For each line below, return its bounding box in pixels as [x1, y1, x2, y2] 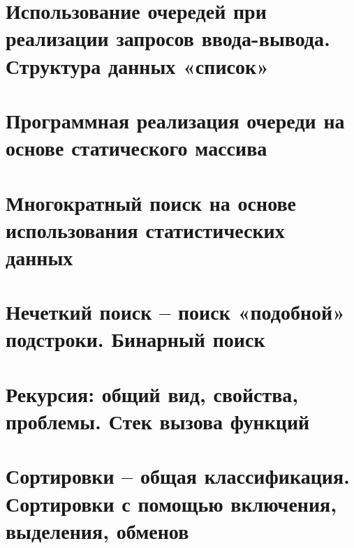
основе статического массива [6, 133, 267, 162]
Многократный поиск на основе [6, 188, 296, 216]
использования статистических [6, 215, 285, 244]
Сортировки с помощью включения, [6, 489, 337, 517]
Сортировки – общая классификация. [6, 461, 351, 490]
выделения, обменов [6, 516, 189, 545]
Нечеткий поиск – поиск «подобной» [6, 297, 346, 326]
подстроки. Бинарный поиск [6, 325, 265, 353]
